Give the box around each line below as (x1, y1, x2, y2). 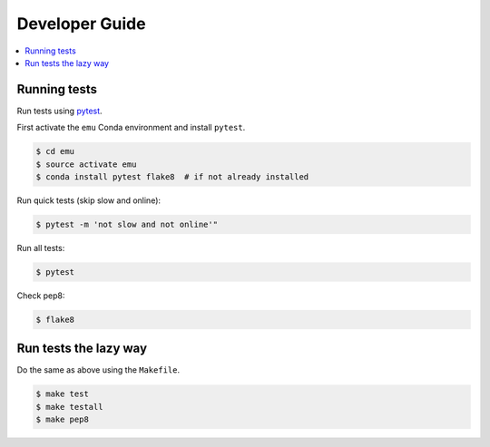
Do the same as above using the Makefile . (16, 364, 181, 375)
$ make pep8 (35, 414, 90, 425)
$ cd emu (35, 146, 75, 157)
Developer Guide (16, 14, 146, 34)
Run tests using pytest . (16, 105, 103, 116)
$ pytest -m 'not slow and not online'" (35, 219, 218, 229)
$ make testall (35, 402, 103, 412)
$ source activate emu (35, 159, 137, 170)
